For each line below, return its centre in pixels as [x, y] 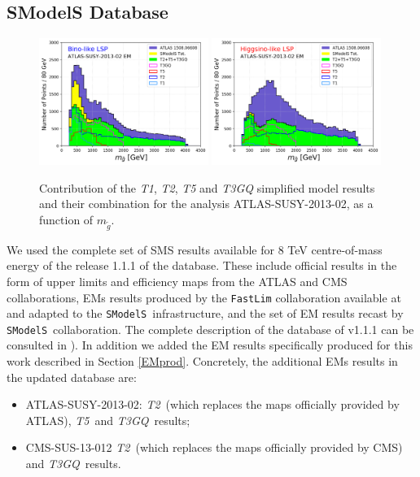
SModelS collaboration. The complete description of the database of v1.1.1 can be [210, 329]
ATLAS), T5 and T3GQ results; [108, 420]
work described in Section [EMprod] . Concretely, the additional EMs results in [202, 361]
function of [66, 219]
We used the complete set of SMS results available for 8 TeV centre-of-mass [195, 249]
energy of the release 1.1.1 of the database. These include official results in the [202, 265]
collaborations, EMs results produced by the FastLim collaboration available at [204, 297]
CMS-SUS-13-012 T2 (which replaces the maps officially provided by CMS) [214, 447]
